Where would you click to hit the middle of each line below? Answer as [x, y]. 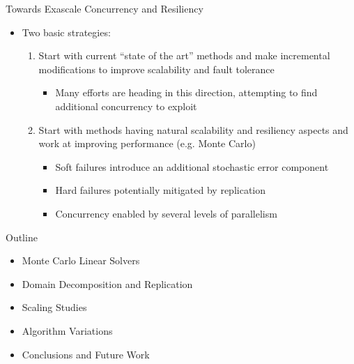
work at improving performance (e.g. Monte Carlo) [147, 143]
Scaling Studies [54, 307]
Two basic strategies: [66, 32]
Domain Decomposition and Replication [107, 283]
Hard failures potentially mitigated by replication [161, 190]
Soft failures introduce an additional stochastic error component [192, 166]
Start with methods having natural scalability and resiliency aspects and [193, 129]
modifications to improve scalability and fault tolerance [156, 69]
